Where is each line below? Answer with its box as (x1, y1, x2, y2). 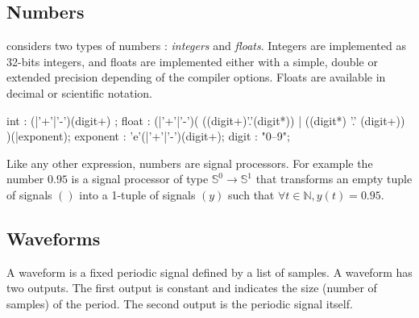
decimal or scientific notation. (6, 84, 152, 101)
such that (228, 186, 275, 203)
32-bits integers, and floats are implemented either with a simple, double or (6, 52, 378, 69)
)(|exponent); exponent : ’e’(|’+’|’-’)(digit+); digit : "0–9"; (6, 128, 290, 144)
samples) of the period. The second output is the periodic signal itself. (6, 295, 353, 312)
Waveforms (6, 225, 101, 250)
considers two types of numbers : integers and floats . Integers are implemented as (6, 37, 406, 54)
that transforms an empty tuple (255, 170, 413, 187)
